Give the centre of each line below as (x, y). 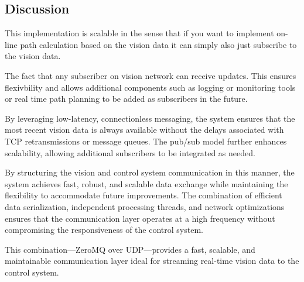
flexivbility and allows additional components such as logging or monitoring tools (150, 87)
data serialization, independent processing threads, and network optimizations (145, 206)
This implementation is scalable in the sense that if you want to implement (139, 33)
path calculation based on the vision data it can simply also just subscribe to (158, 44)
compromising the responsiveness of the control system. (104, 230)
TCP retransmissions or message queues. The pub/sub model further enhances (146, 141)
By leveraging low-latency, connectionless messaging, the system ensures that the (150, 118)
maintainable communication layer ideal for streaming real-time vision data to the (152, 261)
